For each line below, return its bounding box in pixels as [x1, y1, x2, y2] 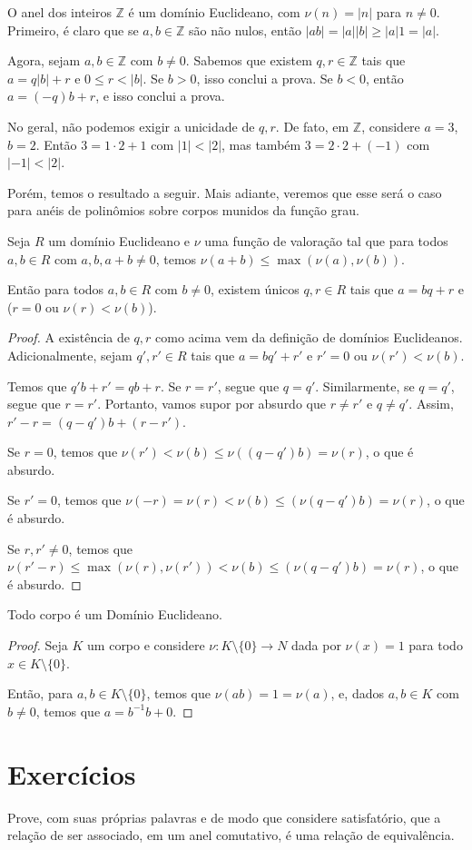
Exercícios [7, 755, 136, 792]
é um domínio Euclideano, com [128, 3, 300, 21]
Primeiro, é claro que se [7, 20, 139, 39]
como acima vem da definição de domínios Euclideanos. [155, 328, 463, 347]
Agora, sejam [7, 51, 81, 70]
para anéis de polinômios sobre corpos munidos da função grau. [7, 201, 359, 220]
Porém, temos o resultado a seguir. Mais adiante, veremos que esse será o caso [7, 183, 442, 202]
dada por [291, 636, 341, 655]
